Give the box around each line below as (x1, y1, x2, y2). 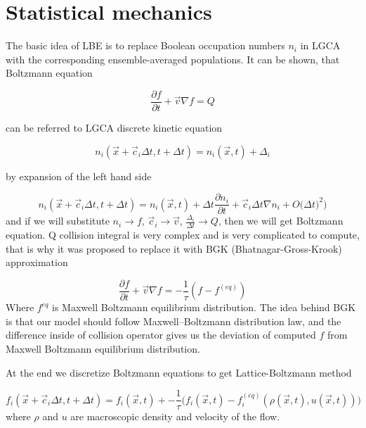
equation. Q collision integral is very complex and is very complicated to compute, (6, 227, 360, 242)
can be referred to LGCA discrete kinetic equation (6, 120, 223, 134)
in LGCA (300, 38, 341, 53)
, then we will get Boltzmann (218, 213, 344, 228)
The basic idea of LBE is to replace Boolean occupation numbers (6, 38, 285, 53)
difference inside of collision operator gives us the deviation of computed (6, 327, 316, 342)
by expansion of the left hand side (6, 168, 152, 183)
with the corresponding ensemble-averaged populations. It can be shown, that (6, 51, 340, 66)
